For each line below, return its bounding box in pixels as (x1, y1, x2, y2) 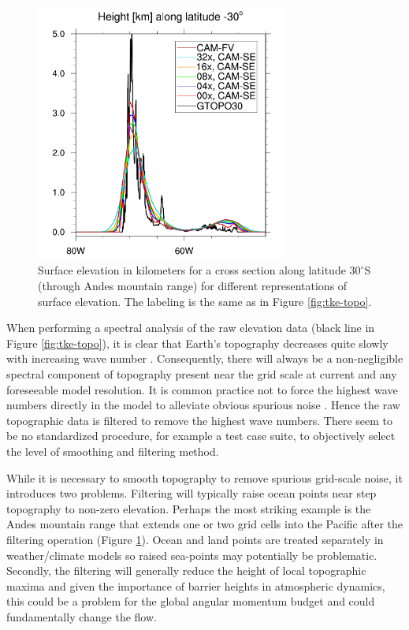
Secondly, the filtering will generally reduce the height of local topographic (6, 562, 366, 579)
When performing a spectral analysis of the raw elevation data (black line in (6, 319, 375, 336)
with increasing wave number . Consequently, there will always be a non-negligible (6, 350, 403, 367)
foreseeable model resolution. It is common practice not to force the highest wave (6, 381, 398, 397)
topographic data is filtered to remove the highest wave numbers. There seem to (6, 412, 393, 428)
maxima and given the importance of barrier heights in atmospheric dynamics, (6, 577, 385, 594)
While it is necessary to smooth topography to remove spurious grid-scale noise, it (6, 469, 403, 486)
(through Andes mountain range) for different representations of (38, 278, 348, 294)
